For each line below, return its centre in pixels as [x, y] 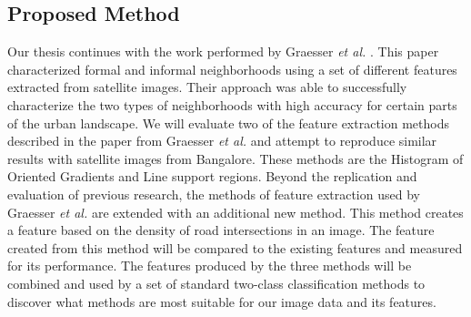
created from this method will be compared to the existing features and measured [235, 247]
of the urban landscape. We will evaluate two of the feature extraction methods [228, 123]
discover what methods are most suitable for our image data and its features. [222, 301]
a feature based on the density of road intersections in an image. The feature [221, 230]
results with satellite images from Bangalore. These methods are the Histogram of [235, 158]
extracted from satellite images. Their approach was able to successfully [207, 87]
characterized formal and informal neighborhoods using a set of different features [232, 69]
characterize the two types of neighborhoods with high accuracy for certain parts [232, 104]
